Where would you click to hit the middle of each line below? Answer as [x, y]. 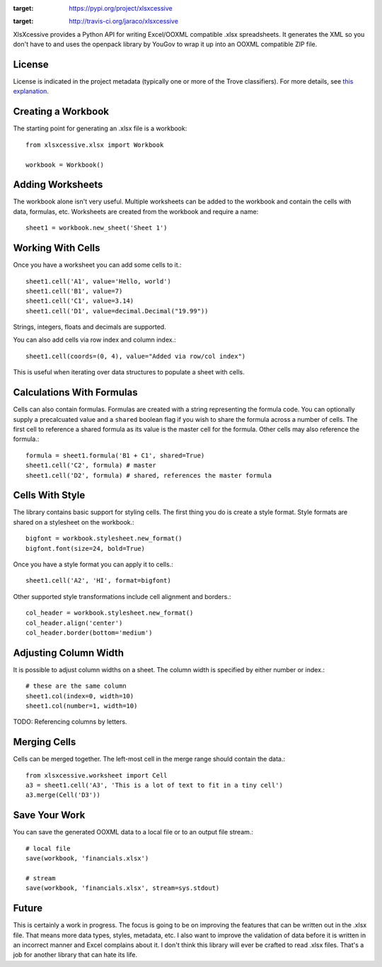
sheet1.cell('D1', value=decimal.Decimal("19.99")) [117, 311]
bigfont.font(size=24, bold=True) [85, 548]
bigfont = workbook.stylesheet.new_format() [104, 538]
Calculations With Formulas [75, 392]
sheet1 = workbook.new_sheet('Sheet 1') [97, 228]
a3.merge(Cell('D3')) [63, 795]
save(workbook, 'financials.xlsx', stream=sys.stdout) [123, 888]
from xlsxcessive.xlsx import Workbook [95, 145]
